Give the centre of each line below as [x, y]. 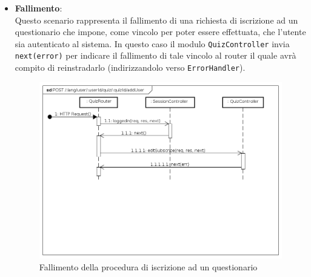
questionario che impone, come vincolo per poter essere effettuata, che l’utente [160, 32]
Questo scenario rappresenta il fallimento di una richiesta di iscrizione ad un [156, 20]
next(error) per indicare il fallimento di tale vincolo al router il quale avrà [155, 55]
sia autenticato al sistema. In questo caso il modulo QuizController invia [152, 43]
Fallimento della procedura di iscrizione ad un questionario [148, 266]
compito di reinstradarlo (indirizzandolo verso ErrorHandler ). [130, 67]
